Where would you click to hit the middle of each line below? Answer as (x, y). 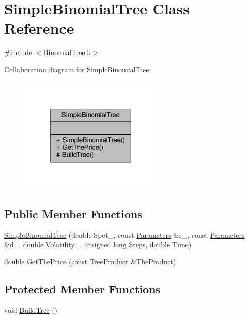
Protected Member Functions (82, 289)
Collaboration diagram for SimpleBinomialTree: (78, 69)
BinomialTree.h (67, 52)
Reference (39, 28)
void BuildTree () (31, 310)
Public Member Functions (73, 214)
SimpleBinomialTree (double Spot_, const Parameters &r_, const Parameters (125, 234)
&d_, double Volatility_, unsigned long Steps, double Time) (98, 245)
